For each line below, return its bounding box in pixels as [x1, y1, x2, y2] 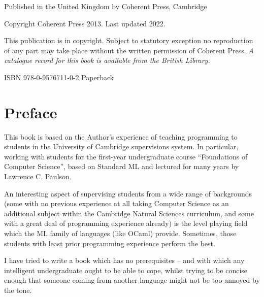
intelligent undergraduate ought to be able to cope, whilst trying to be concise [4, 265, 248, 275]
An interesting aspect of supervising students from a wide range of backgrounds [4, 188, 252, 199]
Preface [4, 102, 57, 122]
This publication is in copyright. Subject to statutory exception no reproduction [4, 35, 253, 46]
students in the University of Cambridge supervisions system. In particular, [4, 141, 239, 152]
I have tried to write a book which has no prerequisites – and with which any [4, 255, 245, 266]
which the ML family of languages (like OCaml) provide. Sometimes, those [4, 228, 237, 239]
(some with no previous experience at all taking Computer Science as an [4, 198, 229, 209]
